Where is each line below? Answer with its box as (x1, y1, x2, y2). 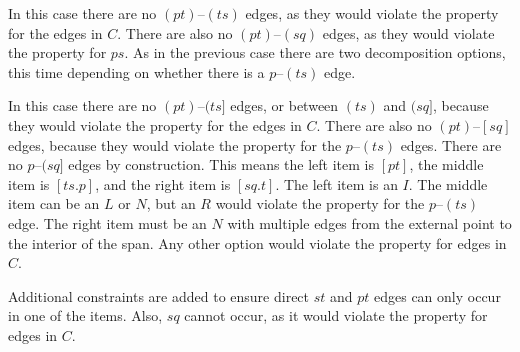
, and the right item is (95, 173, 231, 194)
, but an (146, 193, 196, 214)
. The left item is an (275, 173, 398, 194)
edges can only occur (374, 285, 501, 306)
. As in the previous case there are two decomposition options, (124, 42, 506, 63)
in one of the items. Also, (8, 305, 163, 326)
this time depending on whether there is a (8, 61, 265, 82)
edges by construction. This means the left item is (68, 154, 375, 175)
